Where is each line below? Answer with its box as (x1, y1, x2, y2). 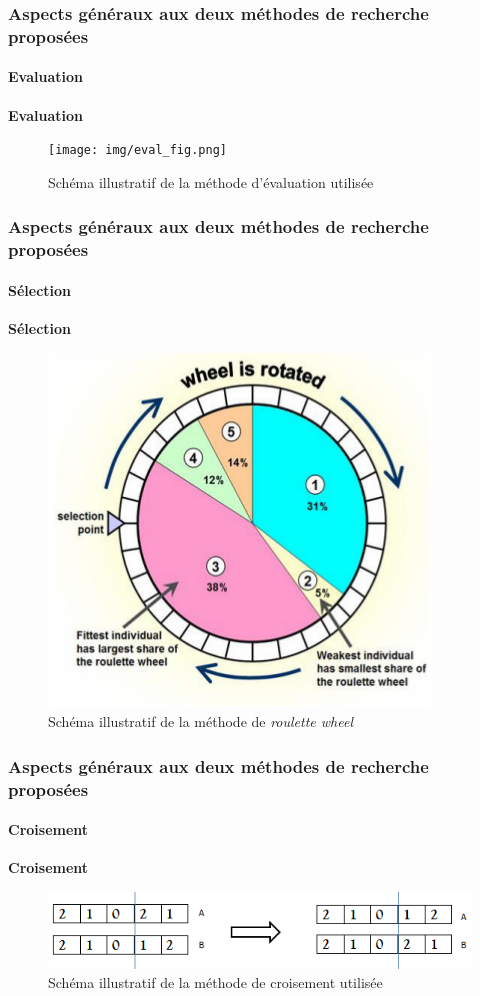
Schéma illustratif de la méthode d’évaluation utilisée (48, 171, 374, 192)
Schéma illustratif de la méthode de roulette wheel (48, 711, 354, 732)
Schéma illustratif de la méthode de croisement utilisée (48, 972, 383, 993)
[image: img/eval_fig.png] (48, 143, 227, 158)
